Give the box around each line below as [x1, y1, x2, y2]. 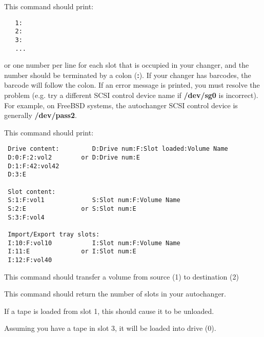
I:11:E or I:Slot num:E [8, 248, 136, 255]
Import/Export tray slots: [8, 230, 100, 238]
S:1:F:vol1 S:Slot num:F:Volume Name [8, 196, 180, 204]
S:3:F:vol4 [8, 213, 45, 221]
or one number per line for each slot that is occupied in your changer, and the [4, 60, 249, 70]
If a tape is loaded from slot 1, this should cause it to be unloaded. [4, 305, 214, 316]
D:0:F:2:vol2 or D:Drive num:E [8, 154, 140, 162]
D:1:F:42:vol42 [8, 162, 59, 170]
